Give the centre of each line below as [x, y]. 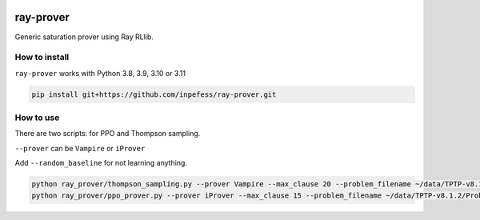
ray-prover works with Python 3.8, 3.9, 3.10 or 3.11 [100, 73]
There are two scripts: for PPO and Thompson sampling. [108, 134]
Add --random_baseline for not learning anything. [101, 163]
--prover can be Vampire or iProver [80, 148]
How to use [37, 118]
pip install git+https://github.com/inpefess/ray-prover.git [154, 94]
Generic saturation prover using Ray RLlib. [84, 37]
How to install [42, 58]
